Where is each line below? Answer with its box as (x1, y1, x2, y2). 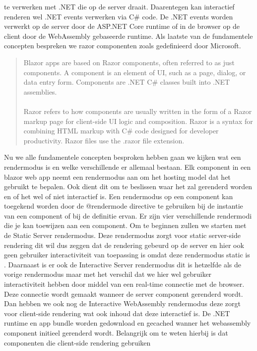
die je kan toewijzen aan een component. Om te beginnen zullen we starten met (4, 220, 247, 231)
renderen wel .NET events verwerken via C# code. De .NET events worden (4, 11, 233, 21)
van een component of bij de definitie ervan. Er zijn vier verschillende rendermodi (4, 210, 252, 221)
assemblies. (23, 86, 57, 97)
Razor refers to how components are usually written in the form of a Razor (23, 106, 252, 116)
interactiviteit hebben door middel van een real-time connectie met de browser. (4, 279, 245, 289)
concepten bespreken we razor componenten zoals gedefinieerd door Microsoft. (4, 40, 241, 51)
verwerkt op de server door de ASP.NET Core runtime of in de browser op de (4, 21, 240, 31)
